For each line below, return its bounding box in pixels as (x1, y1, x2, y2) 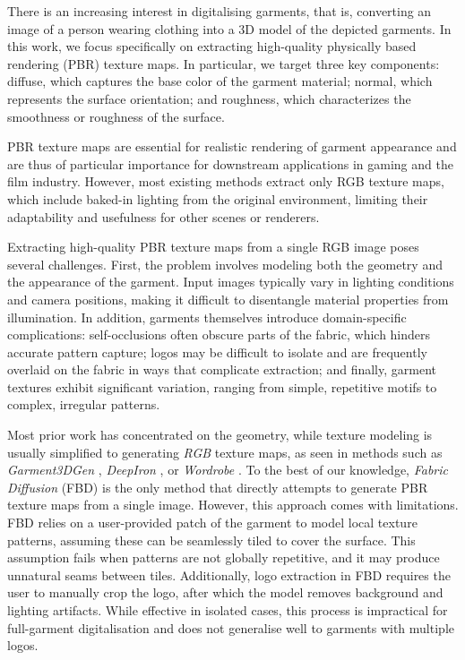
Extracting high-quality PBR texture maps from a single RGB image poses (7, 237, 419, 256)
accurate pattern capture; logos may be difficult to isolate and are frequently (7, 342, 427, 361)
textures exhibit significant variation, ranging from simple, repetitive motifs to (7, 377, 437, 396)
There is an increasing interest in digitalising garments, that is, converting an (7, 2, 432, 20)
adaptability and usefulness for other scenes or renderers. (7, 207, 320, 226)
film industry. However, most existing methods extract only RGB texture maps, (7, 172, 444, 191)
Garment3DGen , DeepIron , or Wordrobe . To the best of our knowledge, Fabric (7, 460, 448, 479)
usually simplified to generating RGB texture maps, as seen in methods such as (7, 442, 443, 461)
